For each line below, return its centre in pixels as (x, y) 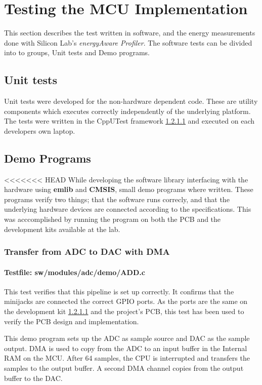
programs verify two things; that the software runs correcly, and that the (117, 199)
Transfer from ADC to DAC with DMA (87, 252)
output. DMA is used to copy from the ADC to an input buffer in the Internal (126, 348)
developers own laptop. (40, 130)
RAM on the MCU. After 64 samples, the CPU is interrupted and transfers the (127, 358)
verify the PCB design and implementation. (72, 321)
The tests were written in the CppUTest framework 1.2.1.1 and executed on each (129, 121)
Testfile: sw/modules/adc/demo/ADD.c (75, 272)
